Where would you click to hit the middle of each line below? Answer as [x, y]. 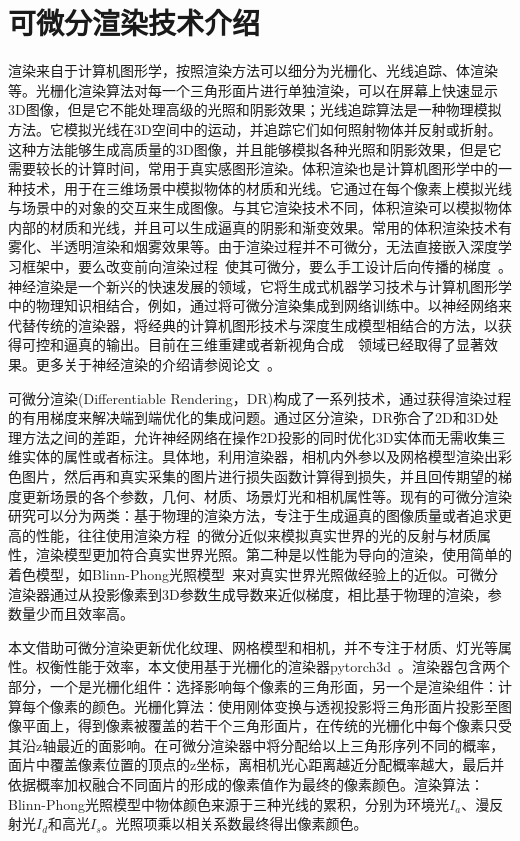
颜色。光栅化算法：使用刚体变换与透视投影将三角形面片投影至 [294, 705]
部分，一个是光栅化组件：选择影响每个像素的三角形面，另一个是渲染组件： [253, 685]
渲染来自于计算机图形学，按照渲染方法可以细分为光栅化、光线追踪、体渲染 [253, 70]
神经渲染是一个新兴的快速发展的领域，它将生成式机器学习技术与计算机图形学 [260, 285]
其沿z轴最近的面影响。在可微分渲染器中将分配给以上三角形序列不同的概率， [256, 744]
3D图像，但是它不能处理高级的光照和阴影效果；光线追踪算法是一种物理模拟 [255, 109]
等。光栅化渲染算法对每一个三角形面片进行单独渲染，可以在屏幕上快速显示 [253, 89]
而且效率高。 [91, 613]
